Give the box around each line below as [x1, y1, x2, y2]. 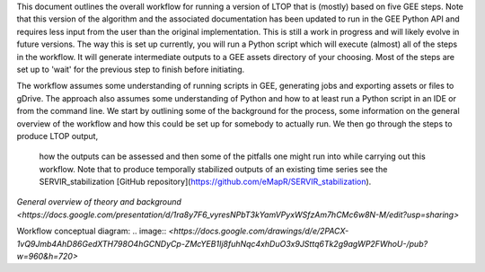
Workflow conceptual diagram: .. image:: [16, 225, 167, 237]
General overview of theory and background [16, 197, 181, 207]
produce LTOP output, [16, 130, 99, 141]
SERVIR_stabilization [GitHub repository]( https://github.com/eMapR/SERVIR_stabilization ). [39, 176, 372, 188]
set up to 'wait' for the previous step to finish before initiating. [16, 64, 245, 75]
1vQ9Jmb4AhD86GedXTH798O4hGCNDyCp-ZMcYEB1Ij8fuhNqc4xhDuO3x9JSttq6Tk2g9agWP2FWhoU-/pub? [16, 238, 428, 249]
